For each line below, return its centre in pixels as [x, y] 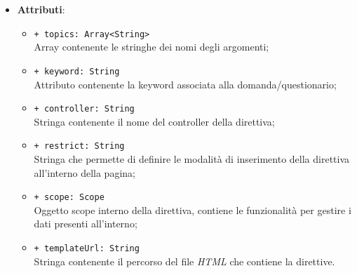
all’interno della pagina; [85, 172]
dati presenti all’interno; [86, 224]
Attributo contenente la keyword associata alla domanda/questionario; [185, 84]
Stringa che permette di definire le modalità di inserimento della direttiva [192, 159]
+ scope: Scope [69, 198]
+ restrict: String [79, 146]
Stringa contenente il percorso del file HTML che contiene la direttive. [184, 261]
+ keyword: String [77, 71]
